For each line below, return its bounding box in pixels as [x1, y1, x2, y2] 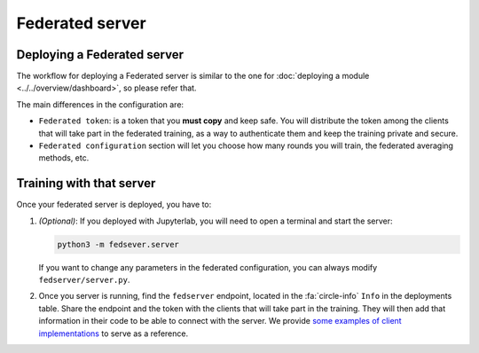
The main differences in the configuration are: [16, 98, 185, 110]
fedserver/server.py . [38, 275, 130, 286]
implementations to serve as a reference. [38, 328, 189, 339]
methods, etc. [38, 153, 90, 163]
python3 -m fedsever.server [57, 239, 179, 249]
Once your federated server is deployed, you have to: [16, 200, 212, 210]
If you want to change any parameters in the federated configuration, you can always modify [38, 262, 378, 272]
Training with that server [16, 176, 156, 191]
